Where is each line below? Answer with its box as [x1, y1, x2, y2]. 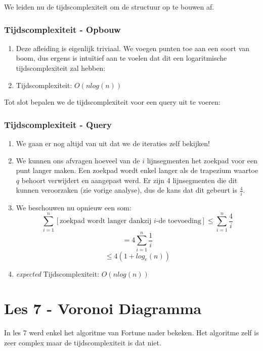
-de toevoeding [156, 217, 201, 225]
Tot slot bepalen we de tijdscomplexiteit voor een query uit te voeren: [4, 97, 221, 107]
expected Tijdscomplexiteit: [16, 268, 100, 279]
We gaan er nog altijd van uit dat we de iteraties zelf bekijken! [16, 138, 210, 148]
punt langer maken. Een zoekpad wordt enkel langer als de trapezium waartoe [16, 165, 258, 175]
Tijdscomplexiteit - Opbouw [4, 23, 121, 35]
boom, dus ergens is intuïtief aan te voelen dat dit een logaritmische [16, 53, 227, 63]
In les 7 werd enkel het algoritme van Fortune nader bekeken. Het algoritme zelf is [4, 327, 259, 338]
